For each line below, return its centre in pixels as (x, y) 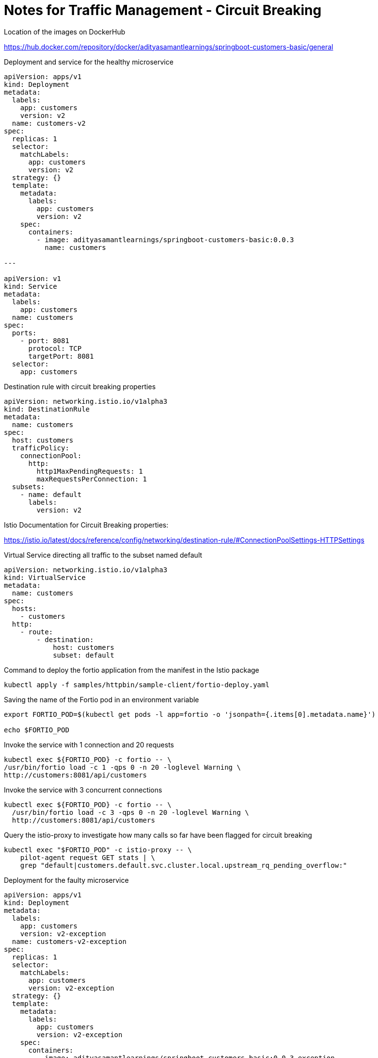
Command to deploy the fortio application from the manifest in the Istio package (132, 670)
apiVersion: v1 (33, 278)
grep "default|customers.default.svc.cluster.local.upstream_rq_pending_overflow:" (184, 865)
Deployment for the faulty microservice (66, 880)
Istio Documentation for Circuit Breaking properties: (86, 525)
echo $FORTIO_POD (37, 730)
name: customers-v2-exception (69, 941)
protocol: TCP (55, 348)
